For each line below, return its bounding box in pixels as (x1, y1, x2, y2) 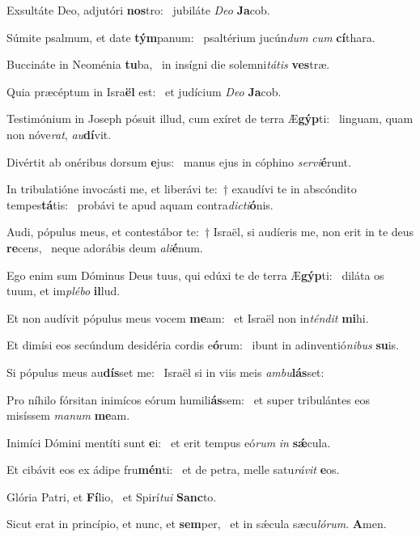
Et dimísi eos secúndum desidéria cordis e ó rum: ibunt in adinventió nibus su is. (6, 336, 399, 353)
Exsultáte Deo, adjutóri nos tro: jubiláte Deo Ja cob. (6, 2, 270, 18)
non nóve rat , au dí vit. (6, 125, 112, 142)
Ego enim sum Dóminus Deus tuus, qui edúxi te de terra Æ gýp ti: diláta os (6, 266, 384, 283)
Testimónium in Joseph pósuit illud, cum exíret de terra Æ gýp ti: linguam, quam (6, 110, 414, 127)
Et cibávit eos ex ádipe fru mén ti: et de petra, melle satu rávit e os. (6, 461, 340, 478)
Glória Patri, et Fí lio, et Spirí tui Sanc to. (6, 488, 217, 505)
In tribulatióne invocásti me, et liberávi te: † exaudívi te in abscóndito (6, 180, 357, 197)
